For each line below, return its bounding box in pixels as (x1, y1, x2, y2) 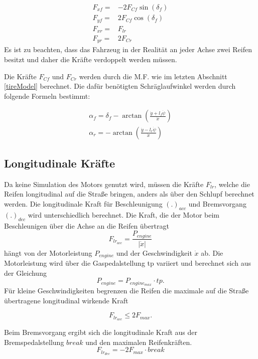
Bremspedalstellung (4, 336, 64, 347)
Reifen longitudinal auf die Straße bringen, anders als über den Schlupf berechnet (4, 189, 254, 199)
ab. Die (201, 247, 223, 258)
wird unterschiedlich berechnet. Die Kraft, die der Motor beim (28, 209, 220, 220)
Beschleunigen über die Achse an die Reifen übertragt (4, 220, 169, 231)
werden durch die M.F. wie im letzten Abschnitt (79, 71, 227, 81)
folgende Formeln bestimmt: (4, 90, 90, 101)
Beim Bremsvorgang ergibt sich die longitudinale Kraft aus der (4, 327, 198, 337)
